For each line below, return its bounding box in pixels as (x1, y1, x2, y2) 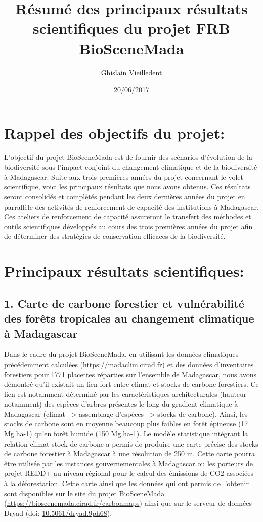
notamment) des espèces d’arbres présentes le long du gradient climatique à (4, 398, 238, 409)
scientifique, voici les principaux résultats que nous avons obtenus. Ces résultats (4, 181, 251, 192)
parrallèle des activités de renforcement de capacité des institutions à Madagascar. (4, 201, 259, 212)
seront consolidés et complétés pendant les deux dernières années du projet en (4, 191, 245, 202)
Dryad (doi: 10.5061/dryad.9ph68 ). (4, 507, 112, 518)
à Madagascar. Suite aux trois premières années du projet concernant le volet (4, 171, 244, 182)
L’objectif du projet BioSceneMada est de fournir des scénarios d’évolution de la (4, 151, 252, 162)
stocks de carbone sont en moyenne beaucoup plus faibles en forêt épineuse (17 (4, 418, 248, 429)
